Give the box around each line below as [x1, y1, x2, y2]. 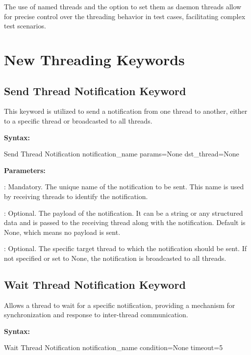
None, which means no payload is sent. [4, 227, 121, 237]
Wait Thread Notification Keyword [4, 277, 186, 292]
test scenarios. [4, 21, 46, 31]
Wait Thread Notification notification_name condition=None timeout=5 [4, 342, 223, 353]
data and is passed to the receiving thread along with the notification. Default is [4, 217, 246, 228]
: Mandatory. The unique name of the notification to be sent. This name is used [4, 181, 244, 192]
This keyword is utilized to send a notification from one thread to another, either [4, 106, 248, 116]
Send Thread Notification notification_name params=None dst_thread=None [4, 149, 239, 159]
